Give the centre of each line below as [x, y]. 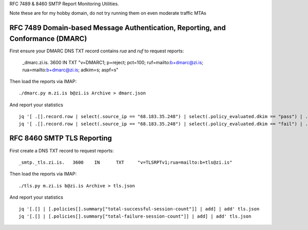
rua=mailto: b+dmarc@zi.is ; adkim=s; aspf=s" [70, 70]
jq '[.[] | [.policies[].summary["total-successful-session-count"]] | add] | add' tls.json [139, 209]
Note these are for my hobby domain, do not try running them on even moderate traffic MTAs [108, 13]
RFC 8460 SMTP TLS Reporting [61, 138]
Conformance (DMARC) [48, 39]
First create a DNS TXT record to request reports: [62, 150]
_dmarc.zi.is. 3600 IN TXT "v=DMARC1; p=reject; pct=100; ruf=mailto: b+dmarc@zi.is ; [113, 63]
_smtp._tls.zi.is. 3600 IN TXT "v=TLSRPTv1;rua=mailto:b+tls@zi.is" [126, 162]
